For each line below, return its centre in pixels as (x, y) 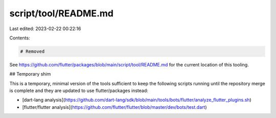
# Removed (32, 51)
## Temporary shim (30, 74)
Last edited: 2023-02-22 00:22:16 (45, 29)
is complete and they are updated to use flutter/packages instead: (79, 91)
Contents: (20, 38)
